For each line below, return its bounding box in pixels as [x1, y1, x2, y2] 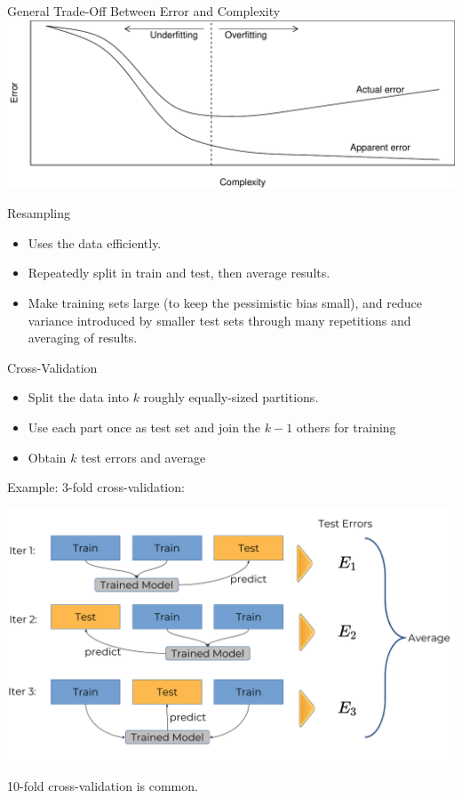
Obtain [28, 447, 67, 466]
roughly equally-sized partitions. [143, 388, 319, 407]
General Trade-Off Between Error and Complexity [7, 2, 281, 20]
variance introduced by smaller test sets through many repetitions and [28, 310, 411, 329]
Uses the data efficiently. [28, 233, 162, 252]
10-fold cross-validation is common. [7, 776, 198, 794]
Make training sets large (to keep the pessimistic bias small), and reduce [28, 293, 422, 311]
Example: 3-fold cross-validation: [7, 478, 185, 496]
